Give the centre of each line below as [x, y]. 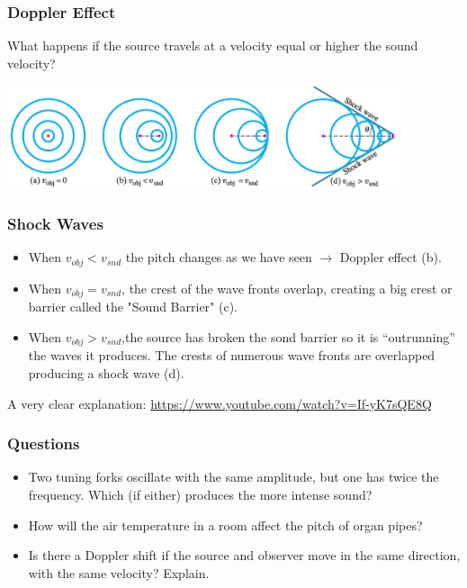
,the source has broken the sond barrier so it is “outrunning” [288, 336]
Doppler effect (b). [391, 257]
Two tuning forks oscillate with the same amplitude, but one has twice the [233, 477]
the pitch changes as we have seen [219, 257]
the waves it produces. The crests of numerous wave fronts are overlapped [232, 355]
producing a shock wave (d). [106, 372]
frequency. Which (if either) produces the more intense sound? [200, 494]
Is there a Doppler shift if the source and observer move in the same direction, [244, 555]
